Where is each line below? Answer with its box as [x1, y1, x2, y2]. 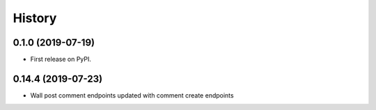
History [13, 10, 57, 26]
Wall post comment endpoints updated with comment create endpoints [30, 91, 234, 100]
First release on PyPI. [30, 55, 92, 64]
